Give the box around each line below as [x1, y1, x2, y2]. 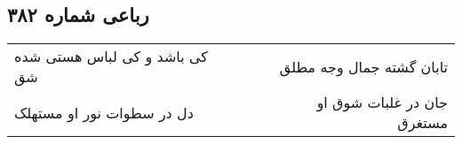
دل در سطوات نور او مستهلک [14, 102, 194, 123]
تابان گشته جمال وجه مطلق [279, 56, 448, 77]
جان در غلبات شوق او [316, 92, 448, 113]
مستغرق [397, 112, 448, 133]
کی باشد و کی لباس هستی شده [14, 46, 208, 67]
